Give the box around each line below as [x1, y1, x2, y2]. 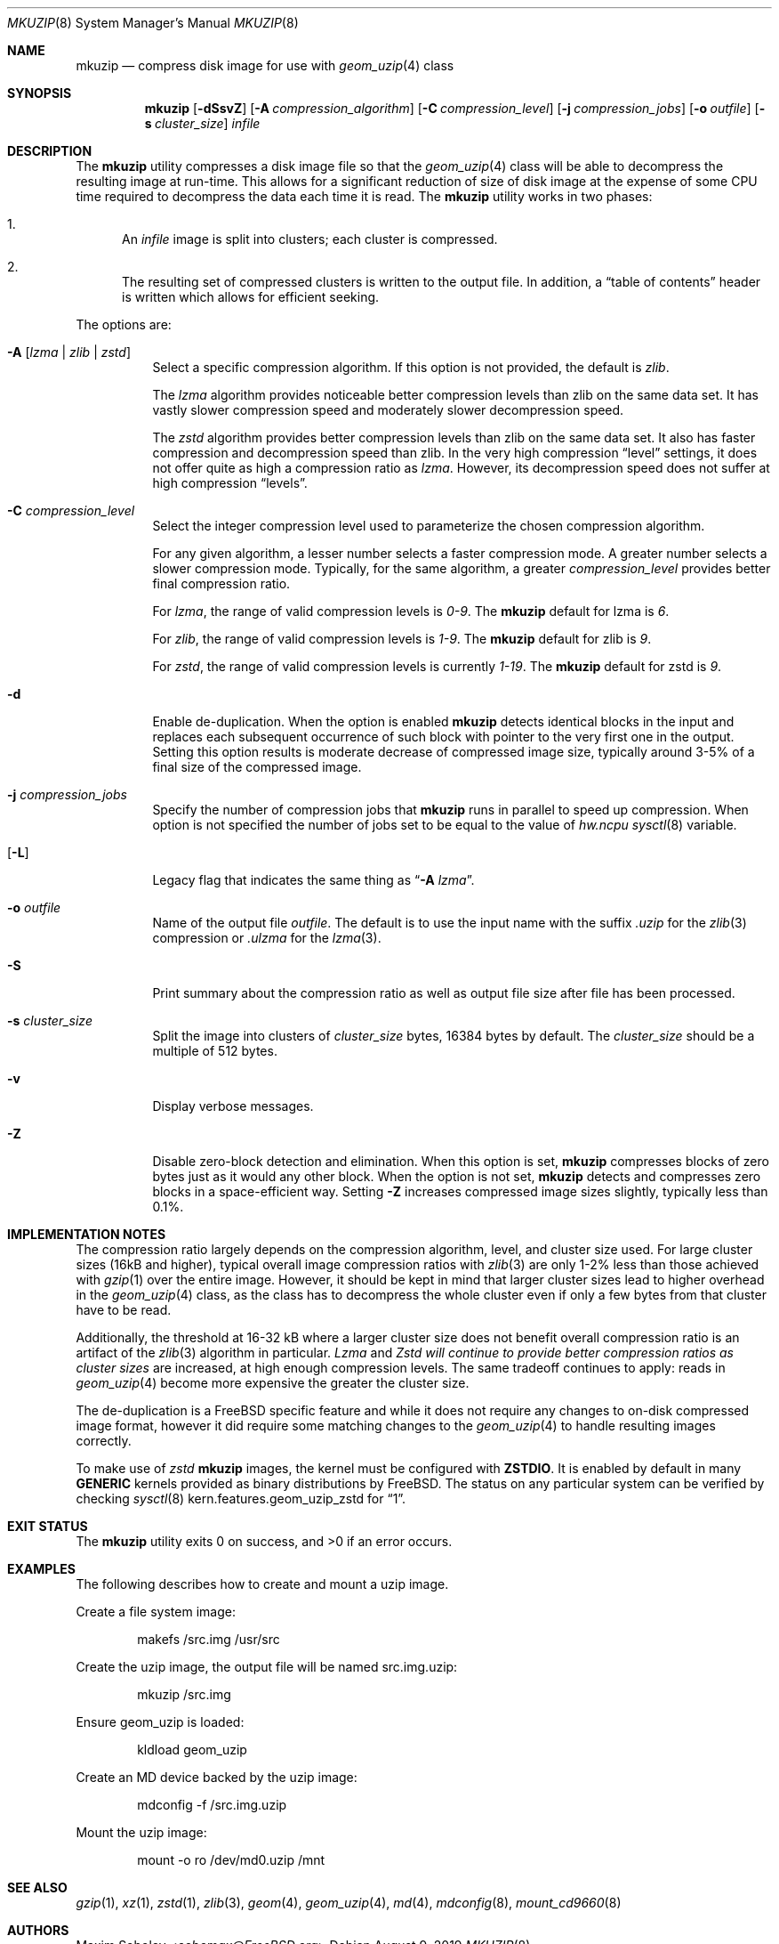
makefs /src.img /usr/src [137, 1632, 280, 1647]
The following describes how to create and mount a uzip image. [76, 1576, 449, 1592]
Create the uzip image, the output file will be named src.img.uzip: [76, 1659, 458, 1674]
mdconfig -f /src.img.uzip [137, 1797, 287, 1812]
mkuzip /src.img [137, 1687, 231, 1702]
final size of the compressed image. [152, 759, 362, 774]
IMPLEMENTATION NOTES [7, 1227, 166, 1242]
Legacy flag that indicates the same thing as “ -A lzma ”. [152, 872, 475, 887]
